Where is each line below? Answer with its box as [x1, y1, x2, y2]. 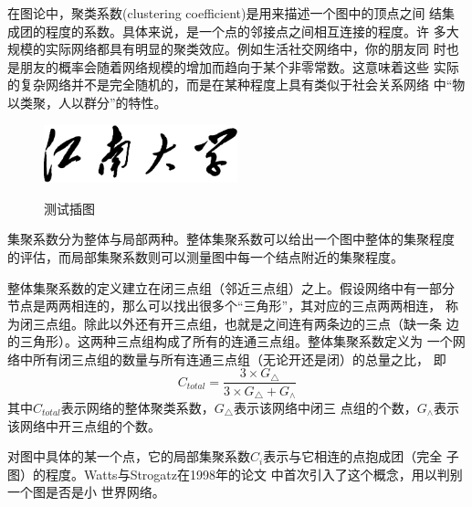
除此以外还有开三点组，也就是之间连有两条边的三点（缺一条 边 [83, 313, 459, 333]
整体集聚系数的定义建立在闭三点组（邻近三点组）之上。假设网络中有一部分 [7, 278, 455, 297]
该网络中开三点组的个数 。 [7, 416, 161, 435]
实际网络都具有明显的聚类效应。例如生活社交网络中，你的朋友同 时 [45, 39, 446, 58]
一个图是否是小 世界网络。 [7, 482, 165, 502]
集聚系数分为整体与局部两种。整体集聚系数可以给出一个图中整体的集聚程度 [7, 229, 455, 248]
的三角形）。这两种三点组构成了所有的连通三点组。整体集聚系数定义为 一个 [7, 332, 453, 351]
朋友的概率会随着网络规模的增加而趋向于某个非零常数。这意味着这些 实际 [19, 57, 459, 76]
